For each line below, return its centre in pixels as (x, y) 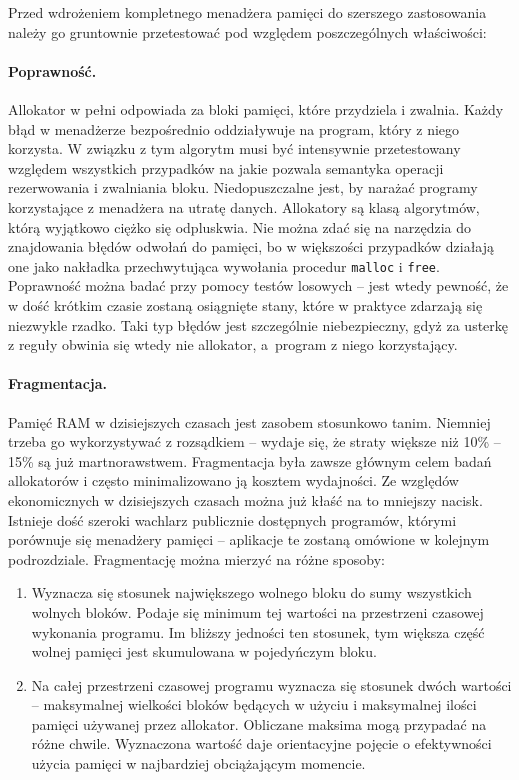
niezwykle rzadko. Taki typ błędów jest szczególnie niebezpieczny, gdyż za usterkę (258, 324)
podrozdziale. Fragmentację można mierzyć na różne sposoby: (196, 558)
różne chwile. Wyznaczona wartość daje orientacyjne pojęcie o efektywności (261, 743)
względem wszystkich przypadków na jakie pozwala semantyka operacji (226, 167)
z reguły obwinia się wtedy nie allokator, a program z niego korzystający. (233, 344)
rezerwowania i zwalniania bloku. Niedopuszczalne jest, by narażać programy (243, 187)
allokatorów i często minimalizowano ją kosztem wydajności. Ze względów (233, 480)
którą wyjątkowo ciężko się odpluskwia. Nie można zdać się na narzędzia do (240, 226)
